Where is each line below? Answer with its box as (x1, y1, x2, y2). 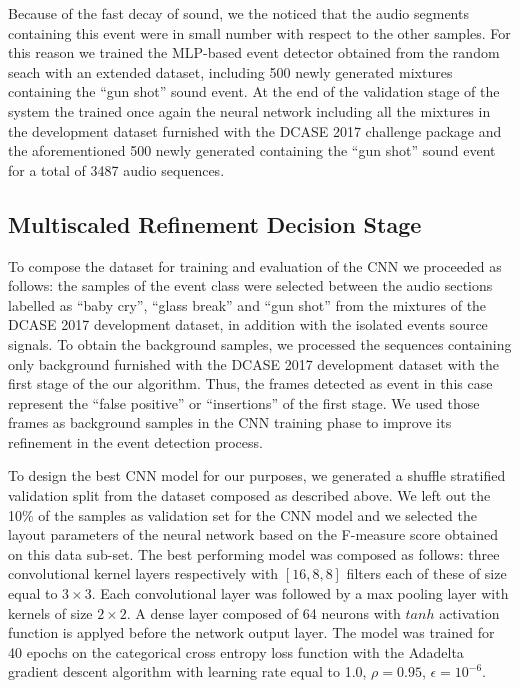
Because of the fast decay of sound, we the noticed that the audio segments (8, 3, 469, 23)
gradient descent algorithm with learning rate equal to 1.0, (8, 661, 367, 682)
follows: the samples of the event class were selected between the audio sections (8, 275, 493, 296)
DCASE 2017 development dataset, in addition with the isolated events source (8, 314, 488, 335)
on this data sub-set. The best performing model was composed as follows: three (8, 543, 500, 564)
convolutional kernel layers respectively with (8, 563, 279, 584)
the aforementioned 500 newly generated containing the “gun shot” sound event (8, 140, 496, 161)
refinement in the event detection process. (8, 431, 263, 452)
